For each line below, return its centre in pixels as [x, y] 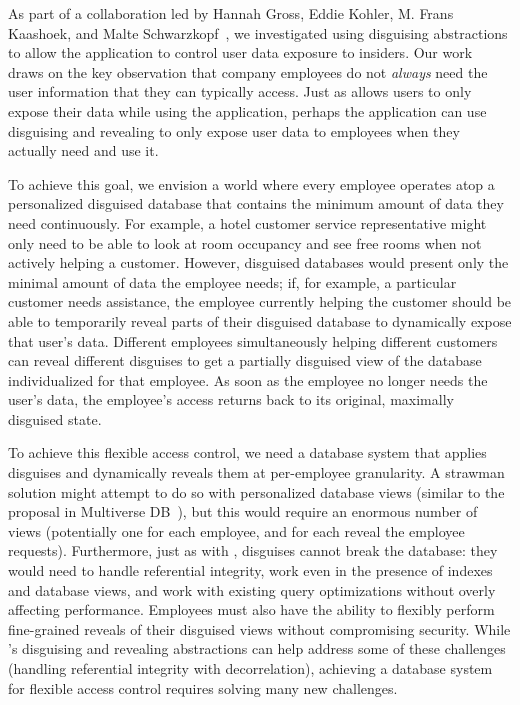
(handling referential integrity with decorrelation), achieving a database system [250, 668]
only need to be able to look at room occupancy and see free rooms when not [245, 242]
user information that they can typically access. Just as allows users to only [240, 91]
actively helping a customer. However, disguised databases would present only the [258, 262]
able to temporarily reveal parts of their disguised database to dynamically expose [260, 320]
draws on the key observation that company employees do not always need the [248, 71]
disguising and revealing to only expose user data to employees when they [234, 130]
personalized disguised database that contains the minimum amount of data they [256, 203]
